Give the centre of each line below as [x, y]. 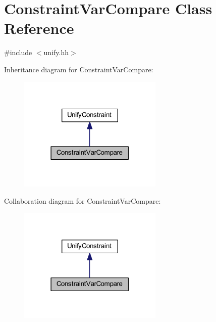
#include [18, 52]
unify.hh [56, 52]
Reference [39, 28]
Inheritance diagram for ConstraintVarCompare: [79, 69]
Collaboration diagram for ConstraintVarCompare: [83, 200]
